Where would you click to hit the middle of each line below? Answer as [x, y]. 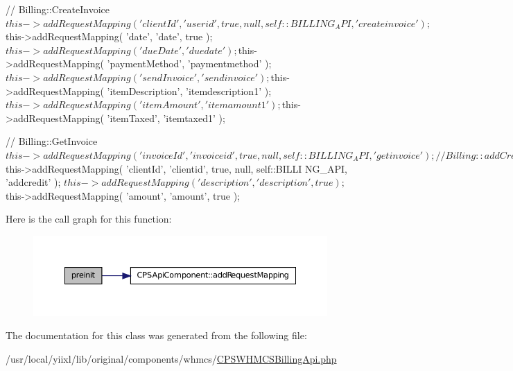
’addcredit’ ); [33, 182]
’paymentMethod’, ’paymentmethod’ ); [189, 63]
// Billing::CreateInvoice [58, 9]
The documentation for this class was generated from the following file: [156, 335]
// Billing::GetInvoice [52, 141]
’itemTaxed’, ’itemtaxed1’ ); [166, 118]
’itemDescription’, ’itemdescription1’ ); [189, 90]
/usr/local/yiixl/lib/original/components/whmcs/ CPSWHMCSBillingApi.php [171, 358]
